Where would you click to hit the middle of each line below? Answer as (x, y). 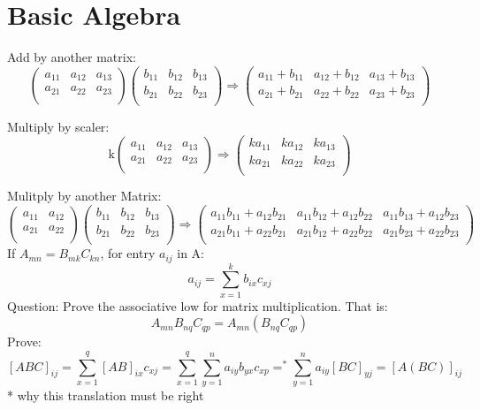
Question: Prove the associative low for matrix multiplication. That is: (198, 305)
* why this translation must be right (106, 395)
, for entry (128, 253)
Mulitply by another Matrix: (84, 196)
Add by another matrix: (72, 57)
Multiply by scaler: (58, 126)
